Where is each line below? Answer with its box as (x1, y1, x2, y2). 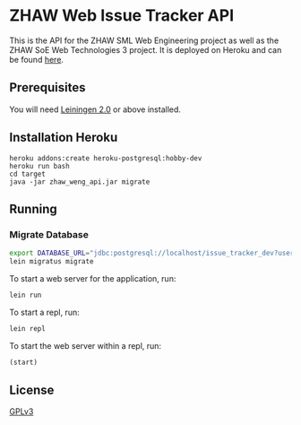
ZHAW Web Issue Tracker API (9, 5, 235, 26)
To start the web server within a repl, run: (9, 340, 162, 351)
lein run (9, 291, 42, 299)
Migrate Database (9, 228, 90, 240)
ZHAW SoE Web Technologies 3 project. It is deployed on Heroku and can (9, 44, 282, 55)
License (9, 383, 55, 398)
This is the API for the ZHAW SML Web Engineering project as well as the (9, 35, 279, 46)
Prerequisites (9, 80, 86, 95)
